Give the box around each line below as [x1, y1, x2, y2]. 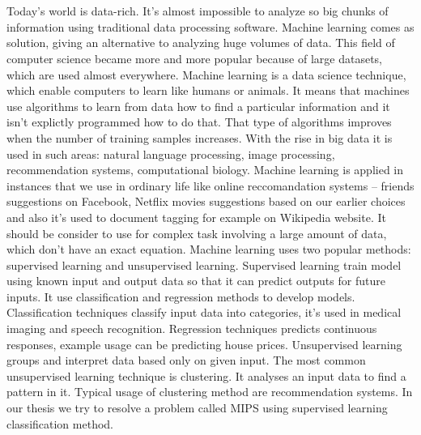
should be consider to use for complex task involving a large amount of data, [6, 224, 387, 241]
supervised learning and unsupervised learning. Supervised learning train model [6, 256, 402, 273]
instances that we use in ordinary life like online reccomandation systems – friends [6, 177, 415, 194]
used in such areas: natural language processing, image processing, [6, 145, 335, 162]
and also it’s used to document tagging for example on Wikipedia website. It [6, 208, 386, 225]
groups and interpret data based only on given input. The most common [6, 352, 366, 369]
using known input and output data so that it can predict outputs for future [6, 272, 385, 289]
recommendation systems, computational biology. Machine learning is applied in [6, 161, 404, 178]
